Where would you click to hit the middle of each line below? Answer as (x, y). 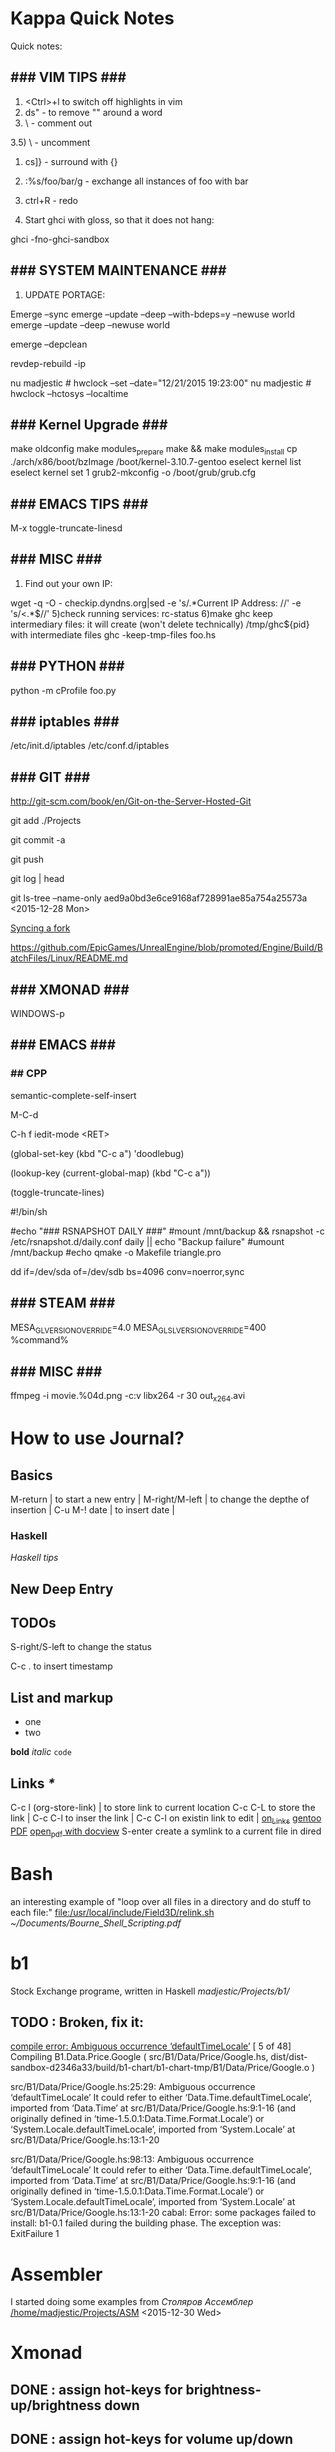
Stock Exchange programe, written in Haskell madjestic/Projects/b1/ (150, 1991)
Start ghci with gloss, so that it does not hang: (119, 219)
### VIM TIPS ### (68, 77)
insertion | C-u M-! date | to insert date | (92, 1509)
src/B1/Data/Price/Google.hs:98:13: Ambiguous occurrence (132, 2159)
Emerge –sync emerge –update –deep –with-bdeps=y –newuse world (152, 314)
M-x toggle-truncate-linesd (66, 528)
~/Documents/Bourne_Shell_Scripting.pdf (96, 1923)
